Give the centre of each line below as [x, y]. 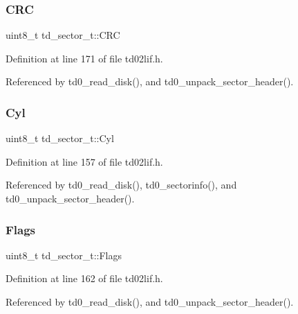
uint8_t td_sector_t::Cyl [60, 138]
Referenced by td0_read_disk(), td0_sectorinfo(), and [121, 185]
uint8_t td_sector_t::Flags [64, 255]
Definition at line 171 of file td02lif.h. [84, 58]
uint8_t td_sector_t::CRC [63, 35]
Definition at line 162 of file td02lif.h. [84, 278]
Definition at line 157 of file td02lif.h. [84, 161]
